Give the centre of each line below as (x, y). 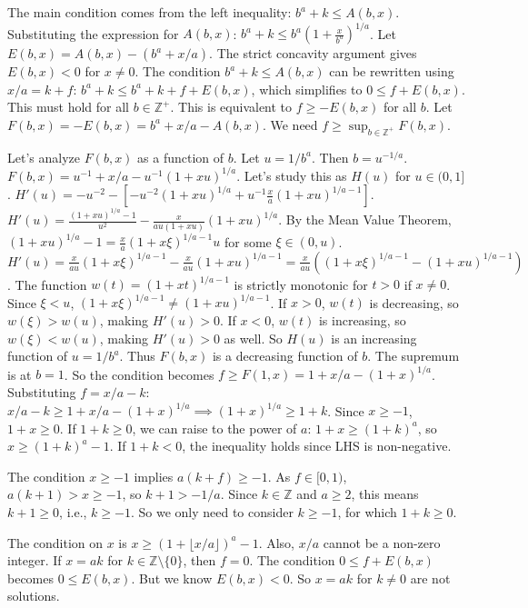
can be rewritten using (392, 71)
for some (248, 241)
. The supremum (413, 356)
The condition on (55, 542)
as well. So (253, 338)
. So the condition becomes (139, 374)
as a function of (181, 157)
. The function (47, 284)
